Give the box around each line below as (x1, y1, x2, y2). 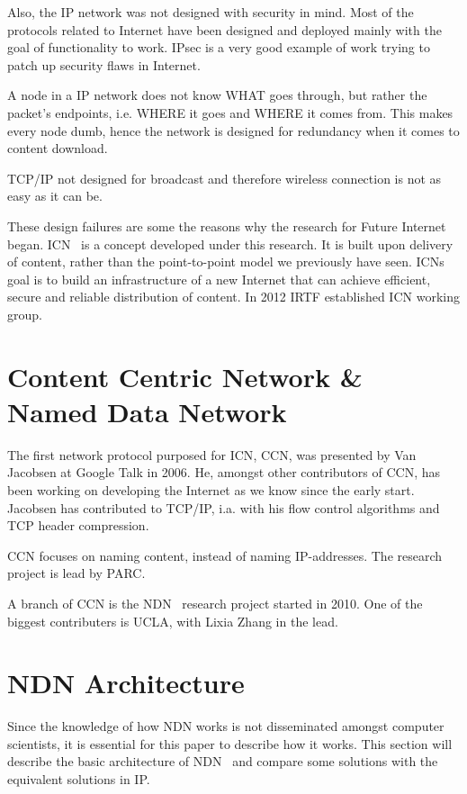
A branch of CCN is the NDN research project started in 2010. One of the (7, 593, 423, 612)
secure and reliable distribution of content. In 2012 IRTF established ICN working (7, 287, 460, 306)
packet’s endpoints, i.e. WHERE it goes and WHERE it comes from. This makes (7, 103, 454, 122)
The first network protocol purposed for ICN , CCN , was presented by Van (7, 445, 417, 464)
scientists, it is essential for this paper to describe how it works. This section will (7, 734, 453, 753)
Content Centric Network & (7, 357, 363, 394)
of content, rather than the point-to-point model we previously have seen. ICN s (7, 252, 445, 271)
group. (7, 304, 42, 323)
